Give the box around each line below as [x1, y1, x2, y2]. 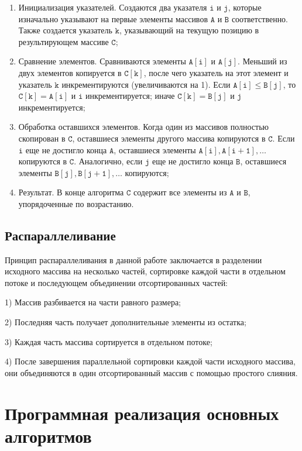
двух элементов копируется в [18, 66, 122, 78]
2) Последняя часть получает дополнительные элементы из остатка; [5, 316, 246, 328]
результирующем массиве [18, 35, 109, 47]
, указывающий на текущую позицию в [119, 24, 259, 36]
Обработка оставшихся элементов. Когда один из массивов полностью [18, 121, 269, 133]
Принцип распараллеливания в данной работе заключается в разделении [5, 253, 262, 266]
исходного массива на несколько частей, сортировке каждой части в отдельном [5, 265, 286, 277]
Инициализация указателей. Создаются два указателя [18, 1, 207, 13]
